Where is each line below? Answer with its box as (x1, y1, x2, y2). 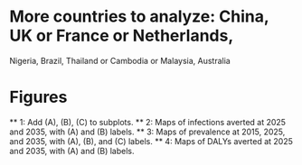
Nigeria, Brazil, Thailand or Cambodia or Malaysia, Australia (9, 55, 231, 66)
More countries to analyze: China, (9, 6, 269, 27)
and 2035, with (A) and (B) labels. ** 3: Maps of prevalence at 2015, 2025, (9, 126, 286, 137)
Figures (9, 87, 68, 107)
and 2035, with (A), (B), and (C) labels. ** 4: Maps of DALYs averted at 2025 (9, 135, 294, 146)
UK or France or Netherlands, (9, 25, 234, 46)
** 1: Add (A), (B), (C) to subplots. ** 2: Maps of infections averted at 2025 (9, 116, 287, 127)
